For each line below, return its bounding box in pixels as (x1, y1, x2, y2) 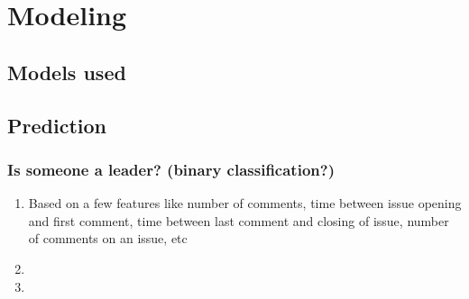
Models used (7, 58, 126, 86)
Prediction (7, 111, 106, 139)
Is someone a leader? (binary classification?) (7, 158, 335, 180)
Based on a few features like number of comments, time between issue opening (28, 194, 462, 213)
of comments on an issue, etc (28, 229, 188, 248)
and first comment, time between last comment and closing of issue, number (28, 211, 449, 230)
